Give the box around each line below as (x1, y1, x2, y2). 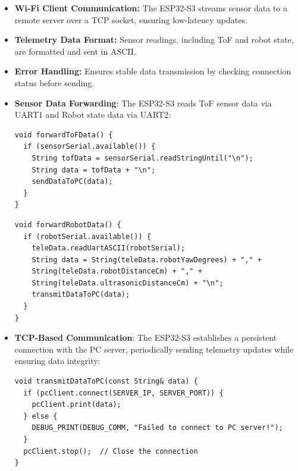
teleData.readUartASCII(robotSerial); (32, 244, 186, 253)
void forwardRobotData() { (14, 220, 121, 229)
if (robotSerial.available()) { (23, 232, 151, 241)
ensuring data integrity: (14, 354, 101, 367)
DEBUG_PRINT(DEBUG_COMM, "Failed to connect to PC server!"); (32, 423, 283, 432)
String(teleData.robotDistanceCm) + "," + (32, 267, 202, 276)
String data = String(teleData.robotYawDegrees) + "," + (32, 255, 262, 264)
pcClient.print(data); (32, 400, 121, 409)
